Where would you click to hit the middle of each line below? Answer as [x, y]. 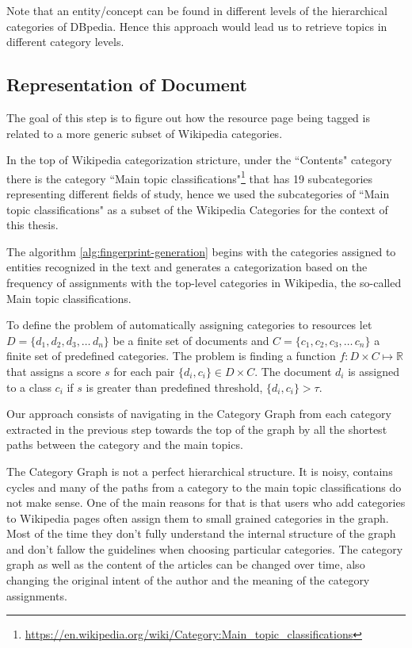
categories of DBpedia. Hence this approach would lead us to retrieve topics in [197, 26]
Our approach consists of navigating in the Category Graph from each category [199, 414]
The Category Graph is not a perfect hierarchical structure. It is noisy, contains [200, 471]
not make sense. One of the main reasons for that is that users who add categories [206, 502]
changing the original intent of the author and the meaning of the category [188, 580]
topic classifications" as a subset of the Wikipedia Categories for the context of [197, 209]
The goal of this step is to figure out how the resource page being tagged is [188, 117]
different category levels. [65, 42]
